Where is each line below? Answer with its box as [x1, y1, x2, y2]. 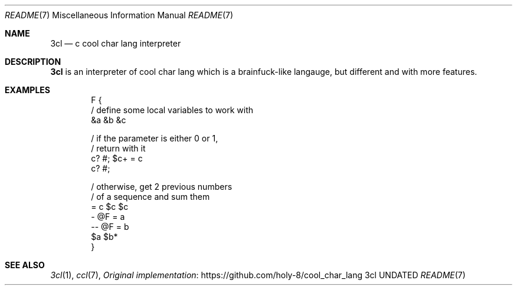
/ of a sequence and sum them [91, 192, 210, 202]
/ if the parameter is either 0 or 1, [91, 133, 218, 143]
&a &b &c [91, 115, 126, 125]
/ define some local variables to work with [91, 105, 254, 115]
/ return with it [91, 143, 146, 153]
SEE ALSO [5, 260, 45, 270]
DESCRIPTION [5, 57, 61, 67]
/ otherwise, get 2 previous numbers [91, 182, 233, 192]
